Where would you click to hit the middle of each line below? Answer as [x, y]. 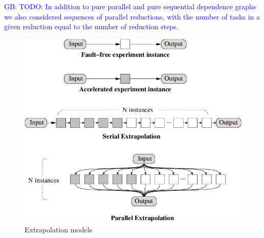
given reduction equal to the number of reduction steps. [91, 26]
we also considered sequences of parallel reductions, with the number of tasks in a [132, 16]
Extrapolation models [59, 230]
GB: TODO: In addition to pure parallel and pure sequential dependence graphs [130, 6]
